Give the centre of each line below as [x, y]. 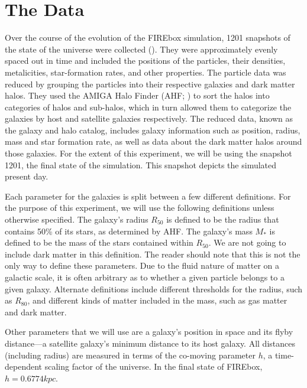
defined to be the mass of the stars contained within [99, 242]
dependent [24, 366]
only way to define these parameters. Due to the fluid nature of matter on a [142, 265]
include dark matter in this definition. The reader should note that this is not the [153, 254]
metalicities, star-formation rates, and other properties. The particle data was [146, 72]
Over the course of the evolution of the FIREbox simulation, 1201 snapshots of [148, 38]
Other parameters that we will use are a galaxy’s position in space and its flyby [149, 332]
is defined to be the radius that [223, 219]
